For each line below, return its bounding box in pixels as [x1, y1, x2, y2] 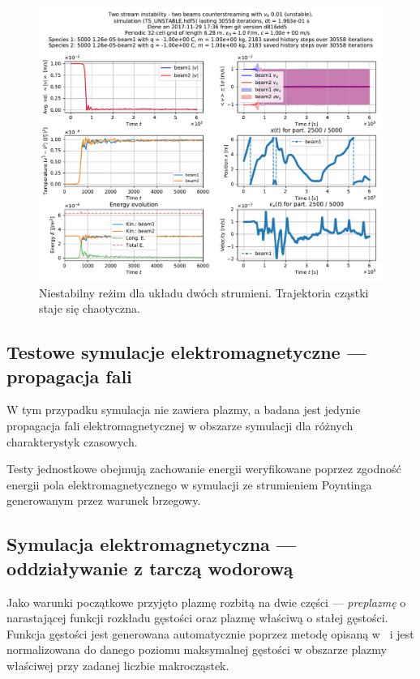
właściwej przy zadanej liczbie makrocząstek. [6, 657, 229, 674]
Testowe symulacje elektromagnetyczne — [6, 339, 366, 365]
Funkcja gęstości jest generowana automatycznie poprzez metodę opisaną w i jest [6, 625, 414, 642]
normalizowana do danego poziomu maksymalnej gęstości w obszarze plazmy [6, 641, 387, 658]
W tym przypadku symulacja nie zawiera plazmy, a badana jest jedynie [6, 401, 361, 418]
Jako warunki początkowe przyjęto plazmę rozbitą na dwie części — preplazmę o [6, 593, 406, 610]
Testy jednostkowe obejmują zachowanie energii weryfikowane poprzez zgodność [6, 460, 401, 477]
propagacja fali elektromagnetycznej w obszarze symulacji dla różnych [6, 417, 354, 434]
